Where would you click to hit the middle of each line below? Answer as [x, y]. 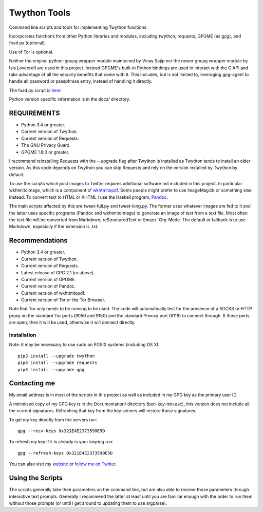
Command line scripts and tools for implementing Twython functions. [78, 27]
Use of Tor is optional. [31, 52]
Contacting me [32, 383]
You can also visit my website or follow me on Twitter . [63, 464]
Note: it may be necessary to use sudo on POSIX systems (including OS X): [85, 345]
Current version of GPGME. [48, 279]
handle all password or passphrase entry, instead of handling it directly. [81, 81]
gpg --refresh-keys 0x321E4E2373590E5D [65, 453]
